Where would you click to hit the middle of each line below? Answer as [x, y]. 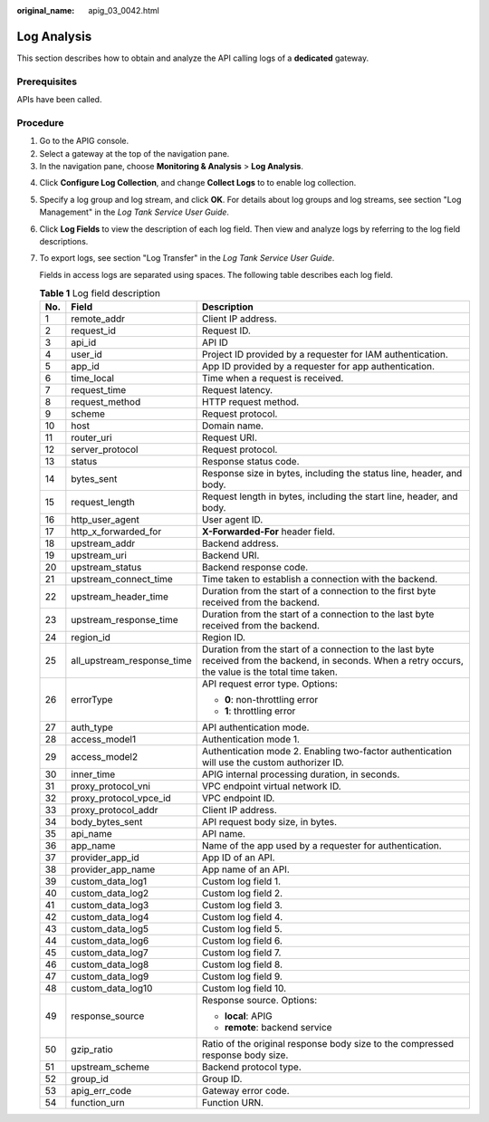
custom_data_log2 [110, 894]
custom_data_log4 [110, 917]
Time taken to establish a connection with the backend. [320, 580]
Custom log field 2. [242, 894]
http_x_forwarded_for [116, 532]
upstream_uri [99, 555]
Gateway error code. [245, 1091]
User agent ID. [232, 520]
